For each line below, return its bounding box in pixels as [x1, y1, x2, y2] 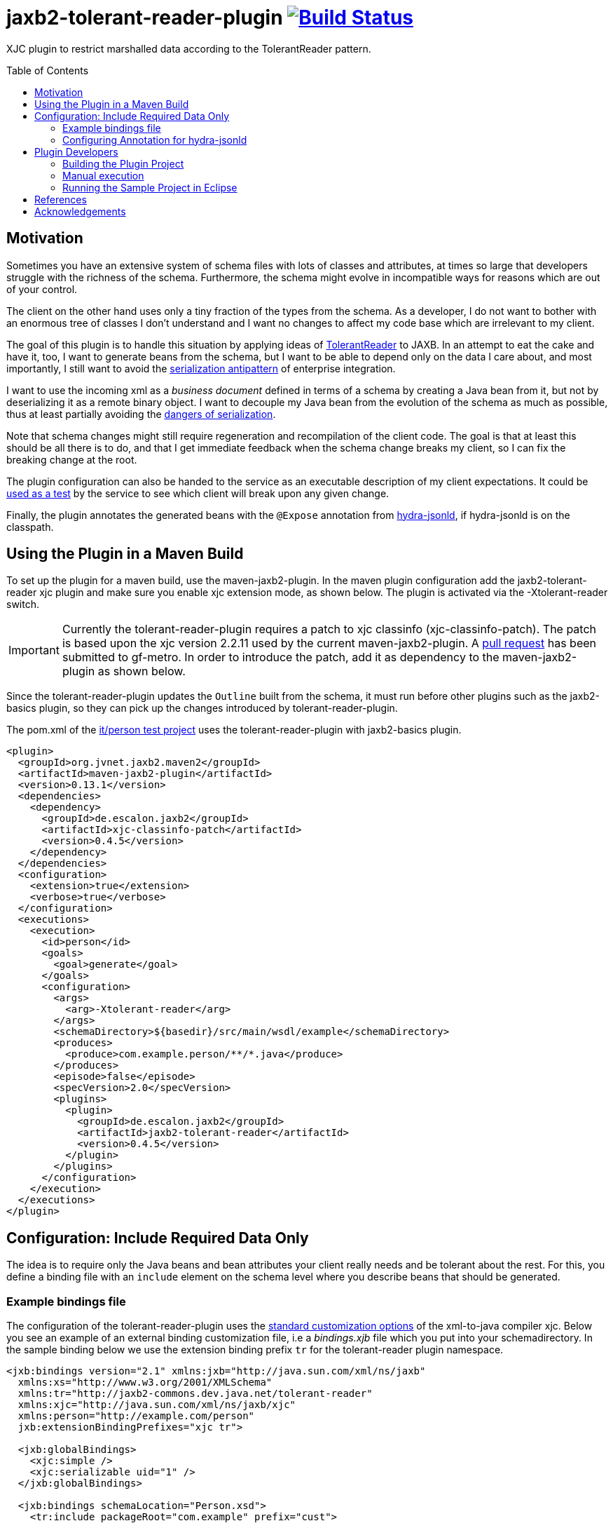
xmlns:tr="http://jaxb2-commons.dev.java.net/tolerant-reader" [18, 1388, 373, 1400]
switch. [6, 598, 39, 611]
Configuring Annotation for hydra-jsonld [62, 133, 247, 146]
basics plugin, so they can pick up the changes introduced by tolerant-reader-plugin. [6, 702, 398, 715]
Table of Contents [6, 64, 89, 76]
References [34, 193, 87, 205]
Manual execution [62, 169, 144, 182]
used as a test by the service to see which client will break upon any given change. [6, 487, 390, 499]
